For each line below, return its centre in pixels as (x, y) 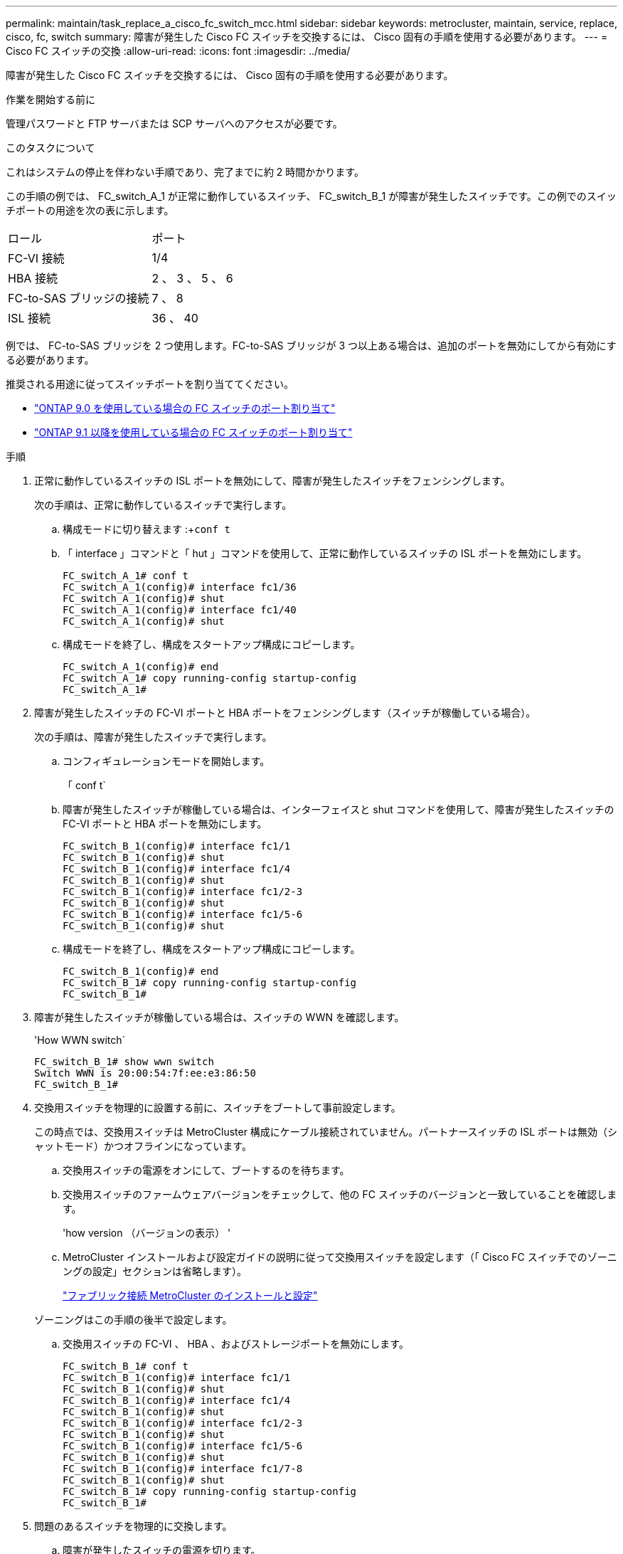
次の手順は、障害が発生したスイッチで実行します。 (153, 737)
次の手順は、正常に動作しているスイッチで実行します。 (163, 505)
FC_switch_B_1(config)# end (141, 971)
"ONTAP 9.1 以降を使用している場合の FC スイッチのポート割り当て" (193, 432)
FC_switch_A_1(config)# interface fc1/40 (180, 610)
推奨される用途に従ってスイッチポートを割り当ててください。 (150, 384)
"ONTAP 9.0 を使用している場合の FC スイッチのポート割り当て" (185, 408)
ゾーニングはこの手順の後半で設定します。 (133, 1320)
